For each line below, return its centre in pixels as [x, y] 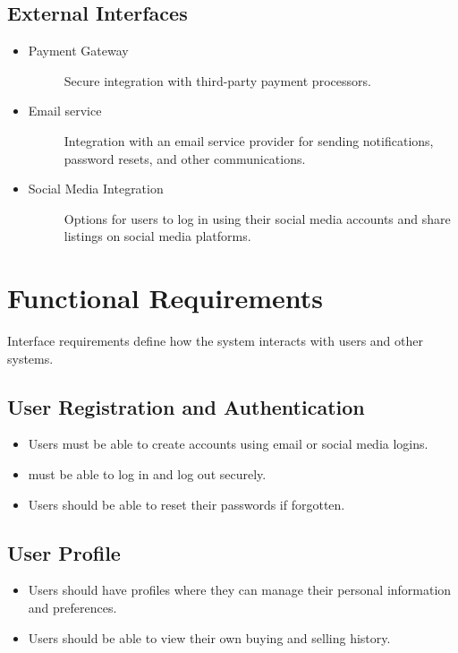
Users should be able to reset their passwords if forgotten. [187, 504]
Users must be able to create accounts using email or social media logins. [228, 444]
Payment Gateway [78, 51]
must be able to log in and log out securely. [147, 474]
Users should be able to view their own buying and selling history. [209, 637]
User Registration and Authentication [186, 406]
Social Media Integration [96, 189]
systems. [30, 358]
